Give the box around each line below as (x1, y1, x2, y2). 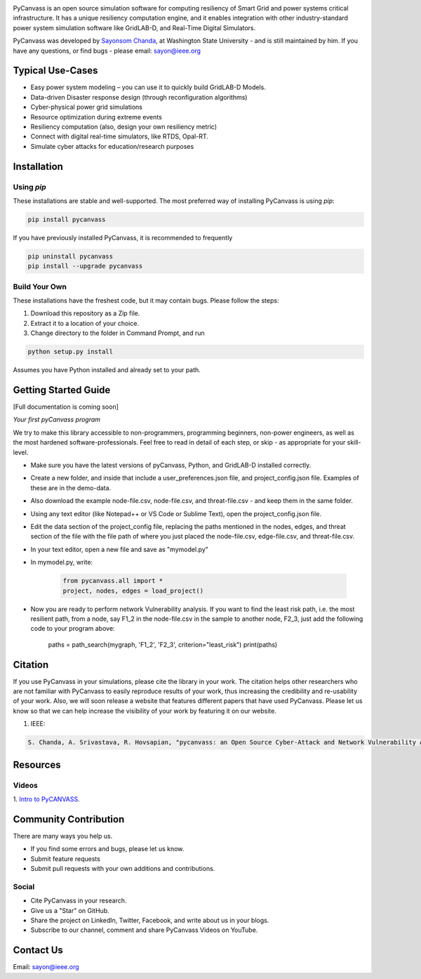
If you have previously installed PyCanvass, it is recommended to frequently (13, 233, 233, 242)
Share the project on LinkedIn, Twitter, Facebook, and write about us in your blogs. (30, 916, 269, 924)
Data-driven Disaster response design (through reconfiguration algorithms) (30, 93, 248, 101)
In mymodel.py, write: (30, 558, 93, 567)
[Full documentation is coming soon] (13, 402, 119, 411)
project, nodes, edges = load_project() (62, 586, 203, 595)
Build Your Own (13, 282, 67, 291)
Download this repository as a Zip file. (30, 309, 140, 317)
